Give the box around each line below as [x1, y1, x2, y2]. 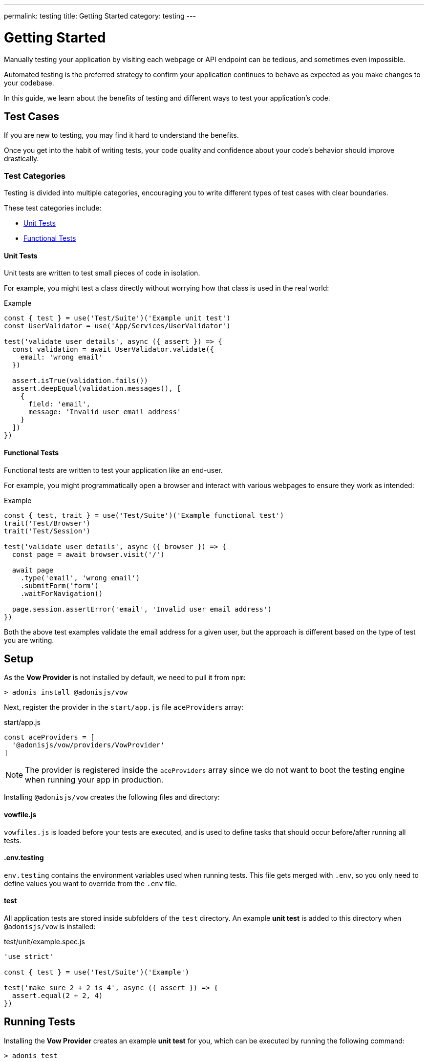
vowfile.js [4, 810, 37, 819]
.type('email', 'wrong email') [20, 573, 140, 582]
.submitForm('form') [20, 581, 99, 590]
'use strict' [4, 953, 54, 961]
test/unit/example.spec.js [4, 937, 85, 946]
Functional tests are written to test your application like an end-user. [4, 466, 223, 474]
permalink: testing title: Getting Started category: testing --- [4, 12, 196, 20]
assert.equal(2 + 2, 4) [12, 992, 103, 1000]
